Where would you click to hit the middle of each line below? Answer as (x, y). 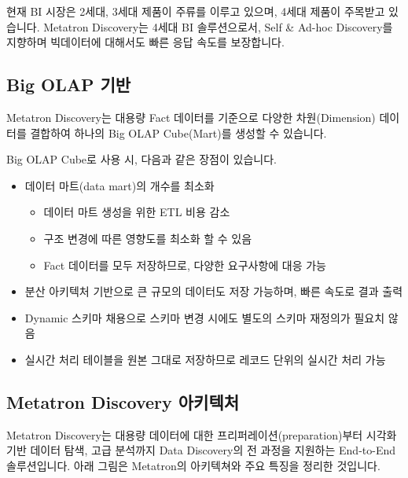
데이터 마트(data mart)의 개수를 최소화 (119, 185)
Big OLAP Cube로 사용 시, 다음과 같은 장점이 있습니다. (142, 159)
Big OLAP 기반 (69, 85)
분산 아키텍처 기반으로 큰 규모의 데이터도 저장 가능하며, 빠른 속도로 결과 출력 (214, 291)
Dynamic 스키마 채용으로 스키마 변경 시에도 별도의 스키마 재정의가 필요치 (205, 317)
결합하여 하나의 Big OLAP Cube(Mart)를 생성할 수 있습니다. (178, 132)
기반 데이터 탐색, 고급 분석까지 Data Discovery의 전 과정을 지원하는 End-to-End (201, 450)
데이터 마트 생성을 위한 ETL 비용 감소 (137, 212)
